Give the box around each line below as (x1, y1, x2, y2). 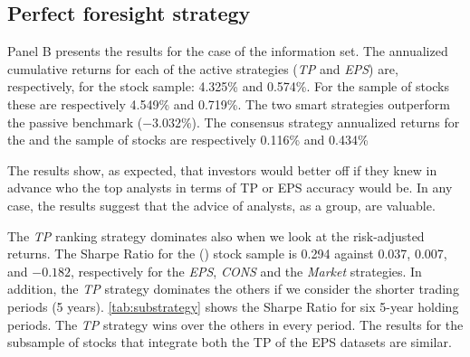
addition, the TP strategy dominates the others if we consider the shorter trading (7, 279, 459, 298)
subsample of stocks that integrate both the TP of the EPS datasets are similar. (7, 333, 452, 352)
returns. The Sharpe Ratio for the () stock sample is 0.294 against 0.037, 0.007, (7, 244, 447, 263)
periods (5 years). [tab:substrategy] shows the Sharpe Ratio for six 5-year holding (7, 296, 459, 315)
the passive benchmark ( (7, 112, 143, 131)
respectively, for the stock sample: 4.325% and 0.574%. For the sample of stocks (7, 77, 450, 96)
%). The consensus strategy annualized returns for (180, 112, 460, 131)
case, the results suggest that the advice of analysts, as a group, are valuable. (7, 195, 436, 214)
